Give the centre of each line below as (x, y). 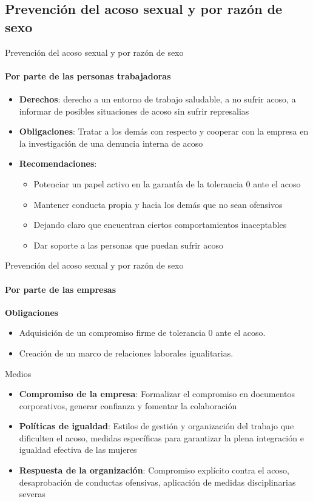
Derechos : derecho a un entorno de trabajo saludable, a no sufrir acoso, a (157, 99)
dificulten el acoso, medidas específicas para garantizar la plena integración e (161, 437)
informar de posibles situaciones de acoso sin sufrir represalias (134, 111)
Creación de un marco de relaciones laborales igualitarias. (126, 353)
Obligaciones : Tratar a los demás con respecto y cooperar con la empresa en (164, 131)
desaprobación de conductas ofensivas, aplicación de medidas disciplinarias (157, 482)
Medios (18, 373)
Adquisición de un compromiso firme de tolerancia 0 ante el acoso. (142, 333)
